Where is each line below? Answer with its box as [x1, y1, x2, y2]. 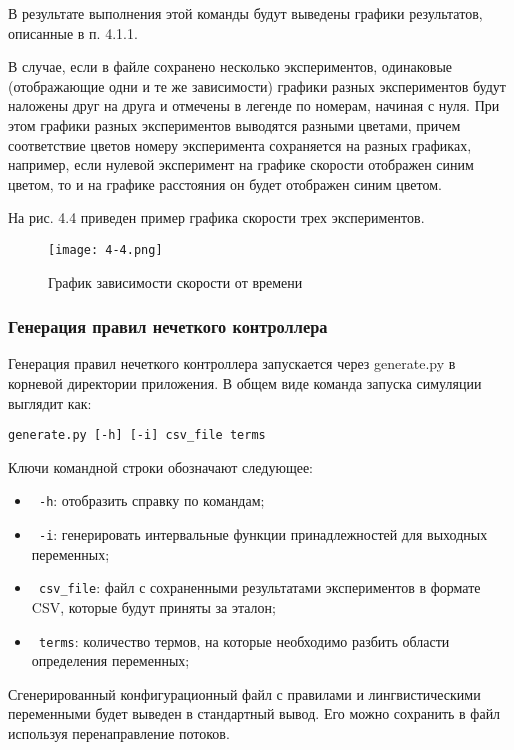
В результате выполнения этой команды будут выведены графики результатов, [8, 3, 483, 23]
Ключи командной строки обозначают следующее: [8, 456, 313, 477]
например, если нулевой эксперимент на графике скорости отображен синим [8, 154, 474, 175]
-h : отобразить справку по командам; [38, 490, 265, 511]
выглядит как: [8, 392, 92, 413]
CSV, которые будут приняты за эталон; [31, 597, 276, 617]
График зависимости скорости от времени [48, 271, 303, 292]
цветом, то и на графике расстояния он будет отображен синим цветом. [8, 173, 442, 194]
